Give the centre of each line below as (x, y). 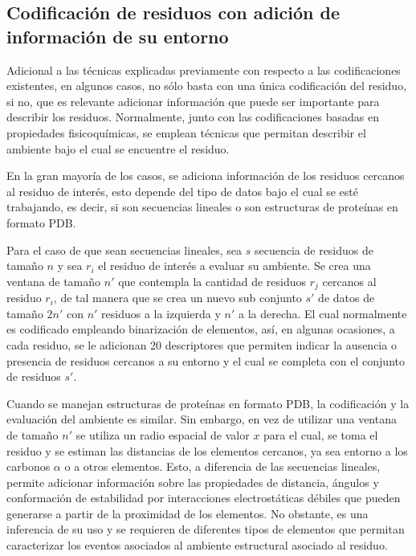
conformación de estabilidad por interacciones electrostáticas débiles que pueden (204, 498)
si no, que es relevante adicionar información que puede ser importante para (193, 101)
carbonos (29, 466)
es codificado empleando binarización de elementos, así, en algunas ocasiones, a (201, 329)
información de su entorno (118, 36)
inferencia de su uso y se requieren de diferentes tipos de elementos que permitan (206, 529)
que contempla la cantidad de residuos (212, 281)
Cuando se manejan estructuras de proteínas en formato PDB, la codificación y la (208, 403)
